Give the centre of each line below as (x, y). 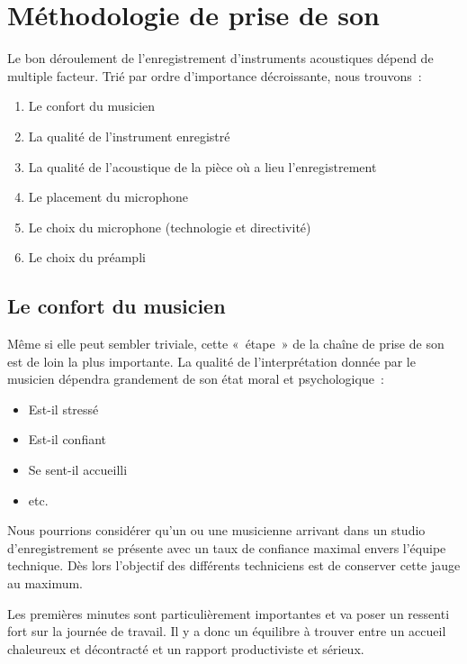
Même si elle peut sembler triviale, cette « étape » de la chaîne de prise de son (226, 344)
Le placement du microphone (108, 197)
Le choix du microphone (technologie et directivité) (170, 227)
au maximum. (45, 583)
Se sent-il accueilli (78, 470)
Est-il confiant (67, 439)
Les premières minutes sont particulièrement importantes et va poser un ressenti (229, 613)
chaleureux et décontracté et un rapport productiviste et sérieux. (186, 648)
